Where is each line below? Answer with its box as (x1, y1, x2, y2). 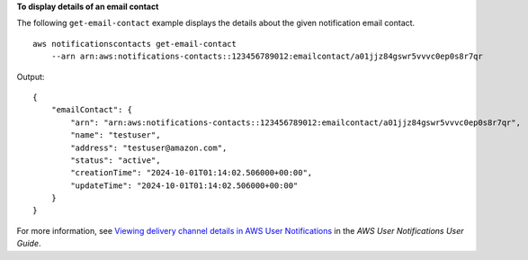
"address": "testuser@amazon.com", (70, 142, 228, 153)
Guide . (16, 238, 41, 249)
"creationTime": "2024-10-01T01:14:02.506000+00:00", (70, 167, 313, 178)
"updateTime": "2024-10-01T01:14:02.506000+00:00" (70, 180, 299, 191)
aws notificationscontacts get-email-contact (32, 39, 237, 49)
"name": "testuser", (70, 130, 161, 140)
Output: (16, 71, 45, 82)
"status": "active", (70, 155, 161, 166)
